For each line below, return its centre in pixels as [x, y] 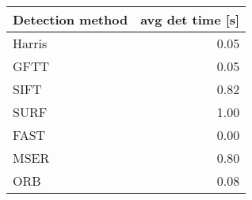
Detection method [71, 19]
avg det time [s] [190, 19]
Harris [30, 43]
